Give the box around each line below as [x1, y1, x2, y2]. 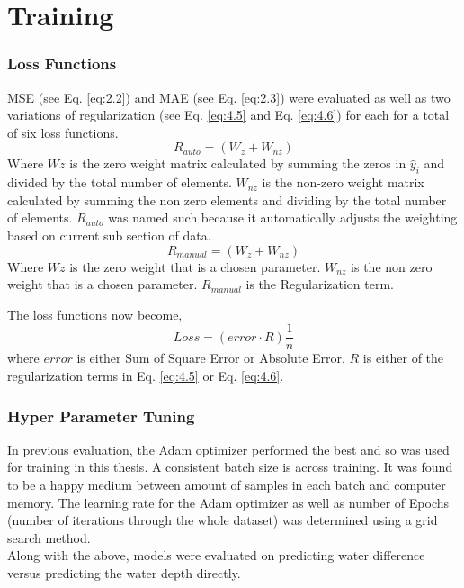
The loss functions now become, [7, 304, 183, 323]
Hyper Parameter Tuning [7, 404, 195, 427]
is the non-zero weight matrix [262, 173, 424, 192]
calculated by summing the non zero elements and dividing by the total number [7, 190, 447, 209]
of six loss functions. [7, 122, 119, 141]
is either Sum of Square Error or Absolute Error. [76, 348, 345, 367]
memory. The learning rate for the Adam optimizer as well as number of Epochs [7, 493, 450, 511]
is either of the [362, 348, 444, 367]
